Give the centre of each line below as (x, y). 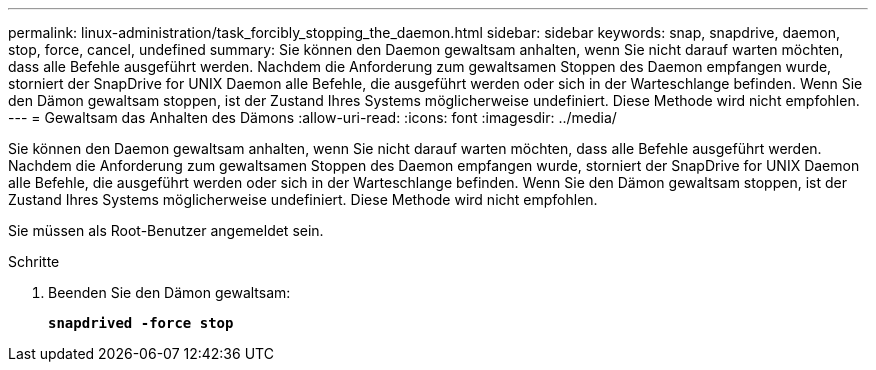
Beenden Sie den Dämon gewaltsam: (169, 292)
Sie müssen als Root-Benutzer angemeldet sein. (166, 230)
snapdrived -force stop (141, 323)
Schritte (34, 261)
